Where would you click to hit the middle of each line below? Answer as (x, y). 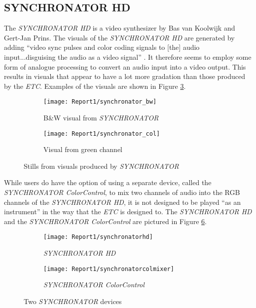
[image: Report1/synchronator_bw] (100, 102)
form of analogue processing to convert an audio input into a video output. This (125, 66)
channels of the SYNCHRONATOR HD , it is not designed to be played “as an (122, 202)
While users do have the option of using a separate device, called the (108, 182)
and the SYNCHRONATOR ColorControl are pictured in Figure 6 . (105, 221)
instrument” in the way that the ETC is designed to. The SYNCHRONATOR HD (128, 212)
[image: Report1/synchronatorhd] (98, 237)
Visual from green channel (83, 149)
